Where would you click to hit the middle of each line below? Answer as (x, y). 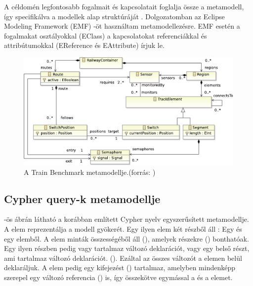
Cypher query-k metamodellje (82, 198)
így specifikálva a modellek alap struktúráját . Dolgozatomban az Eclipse (114, 16)
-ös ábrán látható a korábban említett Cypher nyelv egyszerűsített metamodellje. (126, 219)
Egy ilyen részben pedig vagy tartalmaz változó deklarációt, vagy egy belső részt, (127, 248)
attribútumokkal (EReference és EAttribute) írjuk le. (84, 45)
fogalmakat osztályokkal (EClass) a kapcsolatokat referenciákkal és (105, 35)
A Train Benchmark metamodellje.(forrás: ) (90, 172)
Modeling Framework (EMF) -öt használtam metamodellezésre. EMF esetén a (122, 26)
